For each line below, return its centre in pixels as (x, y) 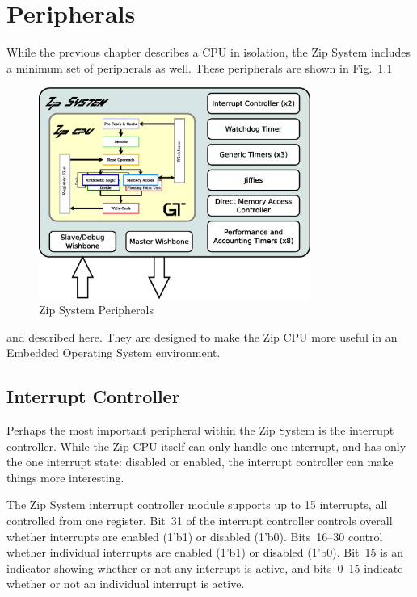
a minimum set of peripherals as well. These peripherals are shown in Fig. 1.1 (200, 67)
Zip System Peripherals (96, 310)
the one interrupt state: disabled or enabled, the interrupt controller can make (200, 462)
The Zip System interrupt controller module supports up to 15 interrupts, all (197, 505)
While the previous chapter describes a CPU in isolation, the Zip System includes (209, 52)
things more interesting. (65, 477)
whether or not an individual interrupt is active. (126, 584)
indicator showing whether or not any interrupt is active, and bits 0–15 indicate (205, 568)
